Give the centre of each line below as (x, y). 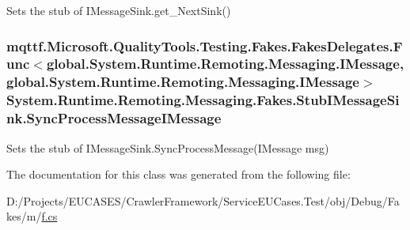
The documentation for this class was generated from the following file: (178, 174)
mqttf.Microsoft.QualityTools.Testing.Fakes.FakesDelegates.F (205, 45)
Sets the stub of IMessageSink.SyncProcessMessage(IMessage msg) (168, 147)
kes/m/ (24, 216)
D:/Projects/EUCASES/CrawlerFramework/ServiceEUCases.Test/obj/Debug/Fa (203, 200)
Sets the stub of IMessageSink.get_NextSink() (119, 10)
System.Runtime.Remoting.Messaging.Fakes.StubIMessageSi (203, 100)
